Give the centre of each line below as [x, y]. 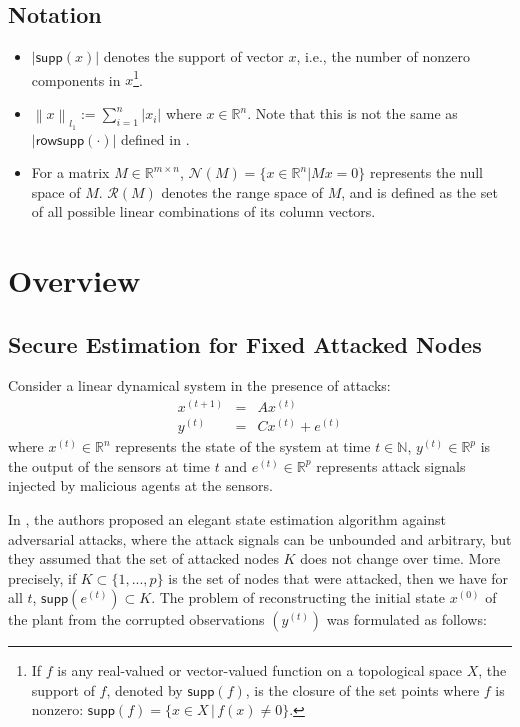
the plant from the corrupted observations [136, 619]
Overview [74, 280]
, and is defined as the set [419, 191]
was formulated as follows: [406, 619]
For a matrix [70, 172]
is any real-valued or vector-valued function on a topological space [260, 670]
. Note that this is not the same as [352, 113]
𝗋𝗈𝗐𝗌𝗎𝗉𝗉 [60, 140]
